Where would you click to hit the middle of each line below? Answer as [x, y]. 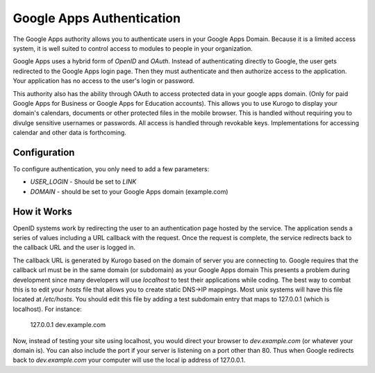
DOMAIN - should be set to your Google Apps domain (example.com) [129, 191]
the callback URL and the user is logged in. [74, 248]
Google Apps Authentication [97, 18]
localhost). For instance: [48, 309]
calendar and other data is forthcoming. [69, 133]
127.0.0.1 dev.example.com [68, 325]
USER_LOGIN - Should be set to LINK [83, 182]
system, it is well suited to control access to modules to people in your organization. [133, 48]
